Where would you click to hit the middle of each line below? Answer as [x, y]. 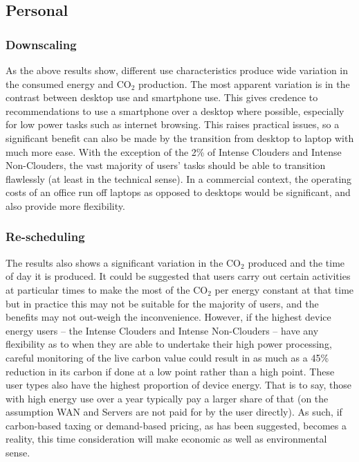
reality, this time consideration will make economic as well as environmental [166, 439]
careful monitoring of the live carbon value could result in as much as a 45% [167, 357]
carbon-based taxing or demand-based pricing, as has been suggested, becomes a [176, 425]
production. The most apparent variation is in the [244, 83]
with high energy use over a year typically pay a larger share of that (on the [167, 398]
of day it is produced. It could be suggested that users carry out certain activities [178, 276]
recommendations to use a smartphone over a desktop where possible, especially [175, 110]
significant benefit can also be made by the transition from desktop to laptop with [180, 137]
